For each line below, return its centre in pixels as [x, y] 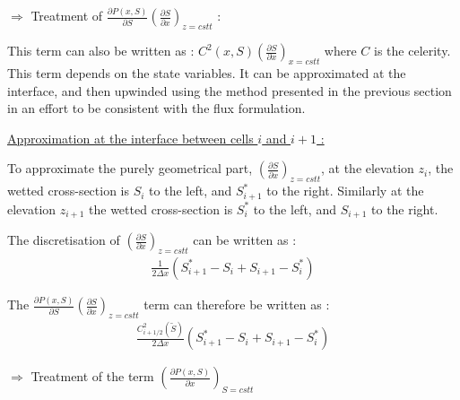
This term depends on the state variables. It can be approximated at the [207, 72]
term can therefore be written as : [237, 304]
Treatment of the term [92, 376]
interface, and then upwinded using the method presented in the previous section [230, 90]
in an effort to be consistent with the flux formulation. [156, 108]
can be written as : [245, 240]
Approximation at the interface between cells [130, 138]
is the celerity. [412, 51]
